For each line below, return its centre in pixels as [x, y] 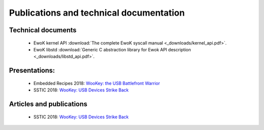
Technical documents [43, 30]
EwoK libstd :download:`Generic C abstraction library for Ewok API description [112, 49]
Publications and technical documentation [97, 13]
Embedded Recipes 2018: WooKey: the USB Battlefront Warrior [97, 83]
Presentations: [32, 71]
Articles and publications [48, 104]
